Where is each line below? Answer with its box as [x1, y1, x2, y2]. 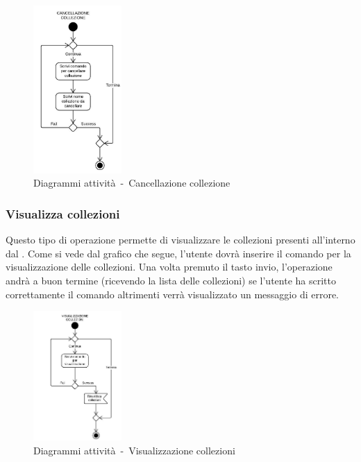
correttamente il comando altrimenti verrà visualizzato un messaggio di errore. [6, 286, 339, 301]
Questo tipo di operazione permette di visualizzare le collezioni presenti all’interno [6, 232, 355, 247]
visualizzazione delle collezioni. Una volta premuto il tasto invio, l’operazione [6, 259, 333, 274]
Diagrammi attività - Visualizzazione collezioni [33, 443, 235, 457]
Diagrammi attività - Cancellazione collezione [33, 176, 230, 190]
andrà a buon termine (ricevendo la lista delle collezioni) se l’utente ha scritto [6, 273, 336, 288]
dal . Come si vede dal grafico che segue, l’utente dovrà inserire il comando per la [6, 246, 351, 260]
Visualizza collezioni [6, 205, 120, 222]
